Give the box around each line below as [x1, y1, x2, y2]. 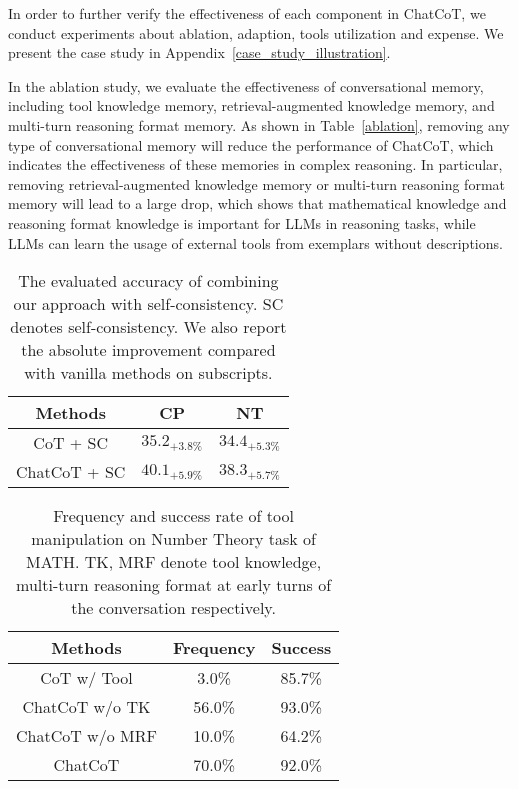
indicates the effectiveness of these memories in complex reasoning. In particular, [8, 154, 503, 175]
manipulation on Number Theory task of [31, 527, 316, 551]
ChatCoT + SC [16, 460, 126, 484]
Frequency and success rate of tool [53, 504, 294, 528]
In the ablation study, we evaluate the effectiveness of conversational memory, [8, 75, 484, 96]
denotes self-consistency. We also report [10, 315, 287, 339]
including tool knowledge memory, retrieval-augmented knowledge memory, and [8, 95, 495, 116]
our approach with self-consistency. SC [13, 292, 284, 316]
